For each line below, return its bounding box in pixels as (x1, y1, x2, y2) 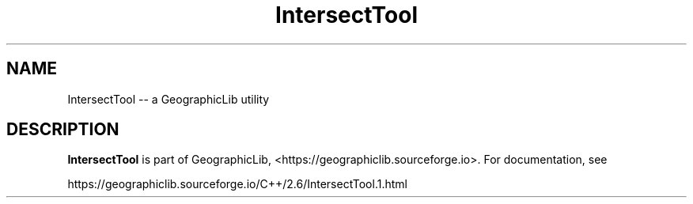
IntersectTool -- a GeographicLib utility (67, 92, 270, 106)
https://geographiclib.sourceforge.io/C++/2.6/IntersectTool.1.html (67, 177, 407, 191)
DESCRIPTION (6, 119, 119, 140)
